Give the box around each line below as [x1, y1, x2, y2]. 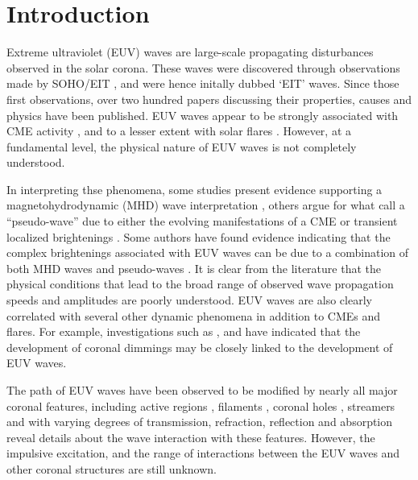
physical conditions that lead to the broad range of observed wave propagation [6, 275, 394, 292]
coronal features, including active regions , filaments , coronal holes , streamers [6, 397, 395, 414]
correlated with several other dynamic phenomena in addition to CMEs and [6, 307, 381, 324]
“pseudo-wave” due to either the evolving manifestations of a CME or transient [6, 213, 398, 230]
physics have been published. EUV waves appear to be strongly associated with [6, 106, 399, 123]
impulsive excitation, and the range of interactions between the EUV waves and [6, 445, 400, 461]
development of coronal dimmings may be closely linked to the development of [6, 338, 393, 355]
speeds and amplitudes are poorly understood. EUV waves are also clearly [6, 292, 372, 308]
